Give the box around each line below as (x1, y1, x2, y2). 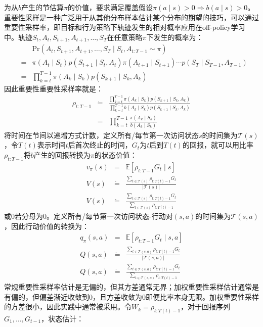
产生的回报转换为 (33, 149, 91, 160)
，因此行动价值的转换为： (4, 220, 89, 231)
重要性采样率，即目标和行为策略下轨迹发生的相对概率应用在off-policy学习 (4, 22, 245, 32)
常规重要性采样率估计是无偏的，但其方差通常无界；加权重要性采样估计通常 (4, 281, 252, 292)
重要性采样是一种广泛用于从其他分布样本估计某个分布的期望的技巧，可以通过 (4, 12, 259, 22)
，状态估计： (41, 313, 84, 324)
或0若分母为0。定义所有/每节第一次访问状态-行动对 (4, 211, 173, 221)
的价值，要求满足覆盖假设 (68, 2, 153, 12)
